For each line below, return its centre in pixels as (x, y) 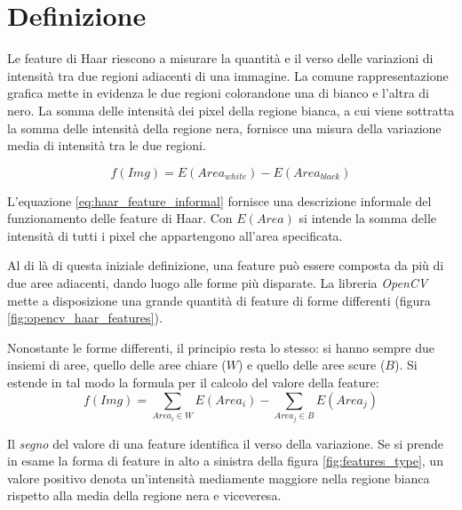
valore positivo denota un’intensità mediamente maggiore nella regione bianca (219, 478)
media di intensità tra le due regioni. (107, 145)
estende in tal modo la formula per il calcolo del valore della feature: (193, 382)
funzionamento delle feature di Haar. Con (120, 218)
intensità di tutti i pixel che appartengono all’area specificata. (175, 235)
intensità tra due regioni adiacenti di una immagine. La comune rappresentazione (228, 75)
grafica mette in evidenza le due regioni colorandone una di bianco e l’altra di (219, 93)
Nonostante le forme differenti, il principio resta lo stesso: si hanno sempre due (221, 347)
